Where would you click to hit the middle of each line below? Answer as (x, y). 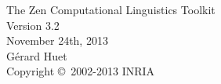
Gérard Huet (37, 55)
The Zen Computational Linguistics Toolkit (111, 9)
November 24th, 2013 (57, 40)
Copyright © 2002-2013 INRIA (81, 71)
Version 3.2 (33, 25)
